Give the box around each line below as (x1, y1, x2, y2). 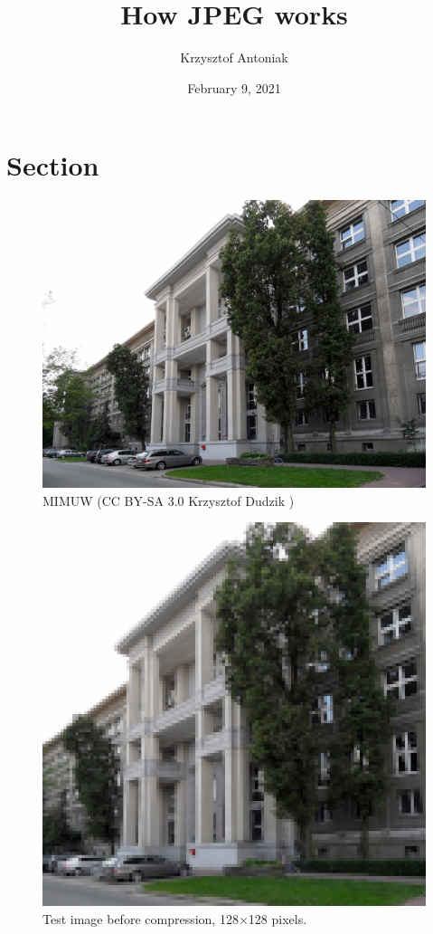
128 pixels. (248, 910, 307, 929)
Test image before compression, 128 (42, 910, 239, 929)
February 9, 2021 (187, 78, 281, 97)
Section (6, 147, 99, 184)
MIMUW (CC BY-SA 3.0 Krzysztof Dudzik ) (42, 491, 295, 510)
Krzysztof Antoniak (180, 48, 288, 67)
